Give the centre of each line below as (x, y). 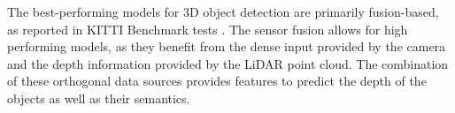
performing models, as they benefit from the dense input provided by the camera (227, 46)
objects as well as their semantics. (99, 98)
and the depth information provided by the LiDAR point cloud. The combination (228, 63)
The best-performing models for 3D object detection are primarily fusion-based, (223, 11)
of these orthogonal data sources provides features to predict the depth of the (217, 81)
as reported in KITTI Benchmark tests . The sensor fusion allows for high (208, 29)
